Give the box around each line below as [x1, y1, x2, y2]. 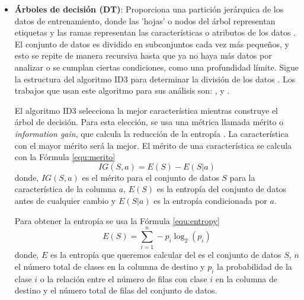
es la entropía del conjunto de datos [156, 183, 287, 195]
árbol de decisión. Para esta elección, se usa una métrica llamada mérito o [14, 116, 284, 128]
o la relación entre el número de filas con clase [40, 272, 207, 285]
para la [229, 171, 255, 183]
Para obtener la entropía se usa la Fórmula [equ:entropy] [14, 214, 220, 226]
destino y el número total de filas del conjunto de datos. [14, 284, 217, 296]
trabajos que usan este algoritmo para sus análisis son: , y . [14, 84, 230, 97]
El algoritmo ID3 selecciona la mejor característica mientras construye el [14, 104, 279, 116]
